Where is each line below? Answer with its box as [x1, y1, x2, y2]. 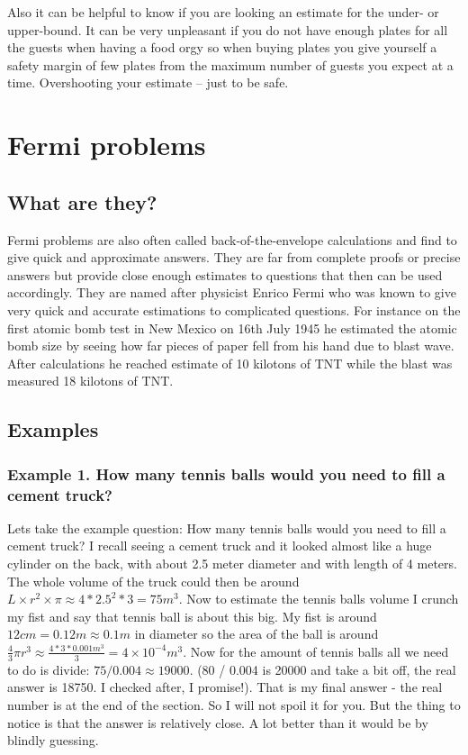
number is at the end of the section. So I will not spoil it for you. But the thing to [7, 695, 461, 714]
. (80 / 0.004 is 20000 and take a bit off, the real [189, 659, 456, 678]
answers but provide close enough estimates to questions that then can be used [7, 265, 443, 284]
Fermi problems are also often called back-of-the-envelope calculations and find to [7, 230, 457, 249]
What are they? [7, 187, 157, 215]
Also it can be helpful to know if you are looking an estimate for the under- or [7, 3, 439, 21]
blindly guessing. [7, 731, 99, 750]
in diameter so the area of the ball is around [134, 624, 379, 643]
